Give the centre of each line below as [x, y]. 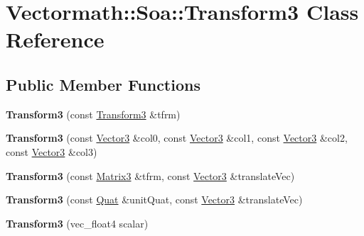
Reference [55, 39]
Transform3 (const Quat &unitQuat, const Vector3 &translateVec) [154, 200]
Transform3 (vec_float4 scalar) [77, 223]
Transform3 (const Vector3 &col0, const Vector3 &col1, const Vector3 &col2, [177, 138]
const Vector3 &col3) [52, 151]
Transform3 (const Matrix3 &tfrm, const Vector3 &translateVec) [150, 175]
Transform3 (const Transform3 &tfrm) [93, 114]
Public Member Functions [103, 84]
